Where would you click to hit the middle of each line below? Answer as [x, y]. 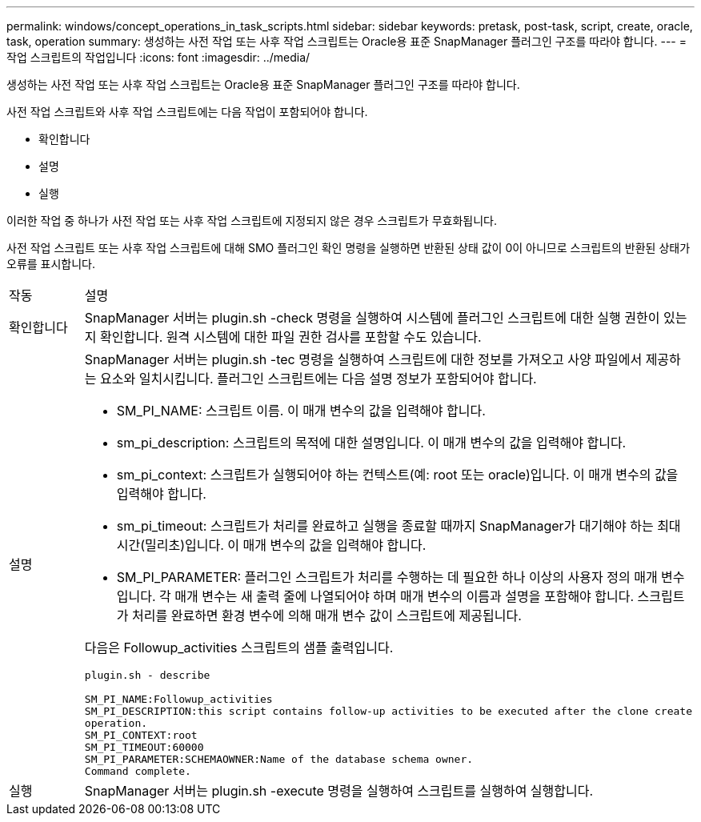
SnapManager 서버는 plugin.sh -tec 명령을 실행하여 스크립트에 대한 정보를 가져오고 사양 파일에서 [363, 359]
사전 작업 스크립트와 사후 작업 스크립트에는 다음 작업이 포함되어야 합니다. [187, 112]
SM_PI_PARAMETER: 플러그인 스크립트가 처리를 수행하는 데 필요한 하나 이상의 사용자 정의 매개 [387, 577]
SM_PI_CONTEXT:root [141, 735]
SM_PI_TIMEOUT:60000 [144, 747]
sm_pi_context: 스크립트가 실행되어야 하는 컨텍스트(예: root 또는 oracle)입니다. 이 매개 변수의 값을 [397, 475]
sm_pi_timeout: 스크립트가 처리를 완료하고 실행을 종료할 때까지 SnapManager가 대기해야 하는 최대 [399, 526]
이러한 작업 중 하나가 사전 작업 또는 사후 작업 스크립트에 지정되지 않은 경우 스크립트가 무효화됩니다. [252, 221]
